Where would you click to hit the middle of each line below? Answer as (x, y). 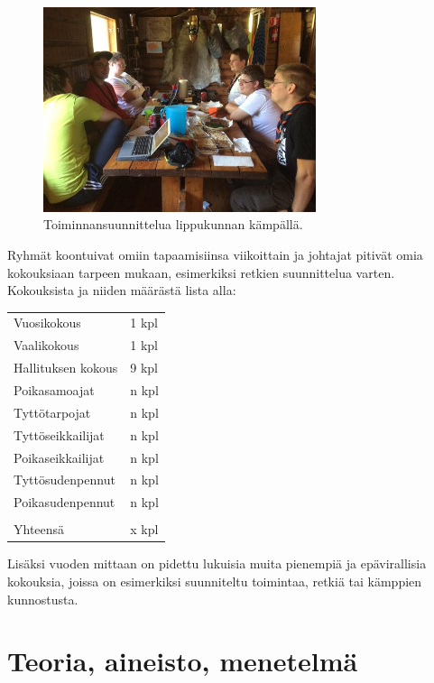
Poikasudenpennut (65, 502)
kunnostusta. (43, 599)
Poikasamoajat (54, 390)
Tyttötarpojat (52, 412)
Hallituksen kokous (66, 368)
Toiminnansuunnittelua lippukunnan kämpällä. (173, 224)
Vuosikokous (47, 323)
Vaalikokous (46, 345)
